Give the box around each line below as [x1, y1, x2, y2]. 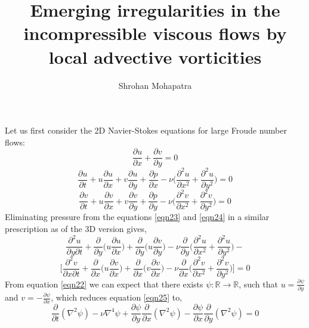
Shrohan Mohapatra [118, 79, 192, 91]
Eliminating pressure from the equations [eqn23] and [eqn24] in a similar [5, 211, 270, 223]
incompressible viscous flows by [23, 21, 287, 45]
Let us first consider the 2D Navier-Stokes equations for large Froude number [5, 124, 287, 137]
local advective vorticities [48, 44, 262, 69]
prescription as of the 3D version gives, [5, 222, 147, 235]
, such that [239, 277, 278, 290]
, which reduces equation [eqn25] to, [51, 291, 183, 304]
